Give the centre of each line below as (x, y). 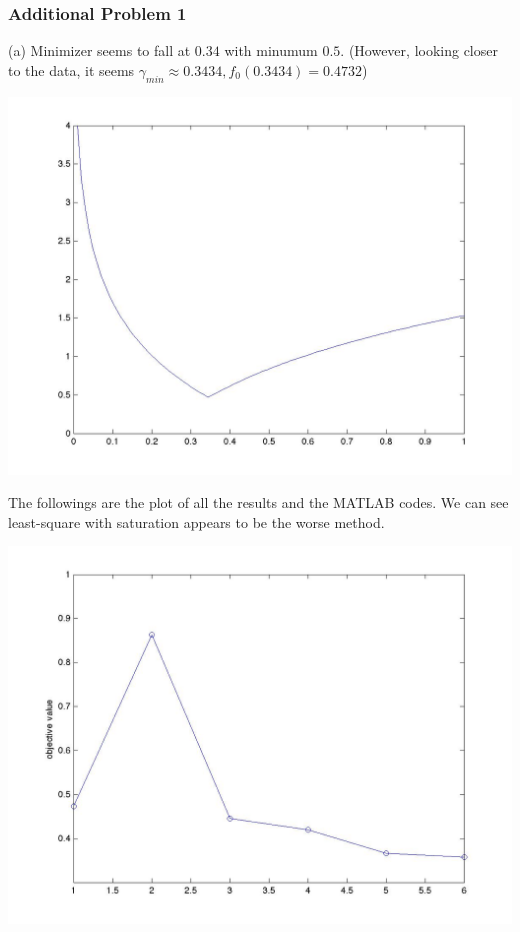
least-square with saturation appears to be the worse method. (196, 521)
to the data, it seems (71, 69)
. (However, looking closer (419, 50)
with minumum (271, 50)
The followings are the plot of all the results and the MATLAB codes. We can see (258, 502)
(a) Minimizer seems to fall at (99, 50)
